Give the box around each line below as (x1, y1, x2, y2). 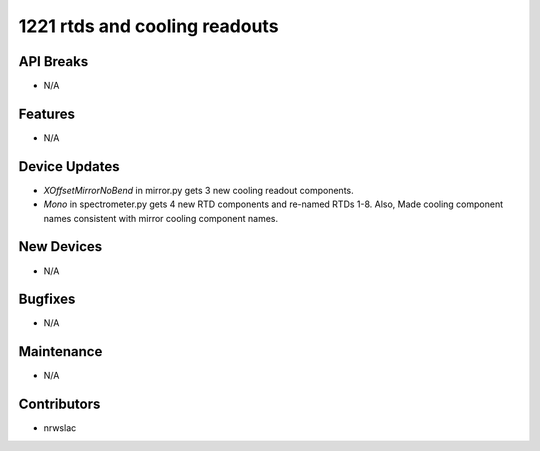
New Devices (18, 238, 103, 255)
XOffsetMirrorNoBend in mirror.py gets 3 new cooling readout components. (43, 184, 354, 196)
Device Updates (18, 158, 120, 175)
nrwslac (43, 422, 77, 434)
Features (18, 105, 75, 122)
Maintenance (18, 343, 103, 360)
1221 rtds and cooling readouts (18, 15, 279, 37)
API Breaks (18, 53, 89, 70)
